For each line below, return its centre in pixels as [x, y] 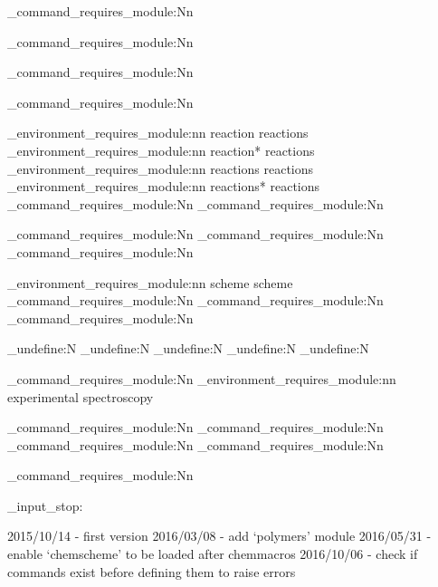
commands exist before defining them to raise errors [152, 571]
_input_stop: [45, 505]
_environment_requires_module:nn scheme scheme [150, 282]
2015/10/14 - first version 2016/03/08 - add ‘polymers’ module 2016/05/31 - [219, 536]
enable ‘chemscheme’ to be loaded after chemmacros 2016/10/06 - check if [213, 554]
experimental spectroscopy [81, 396]
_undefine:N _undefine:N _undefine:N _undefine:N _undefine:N [188, 348]
